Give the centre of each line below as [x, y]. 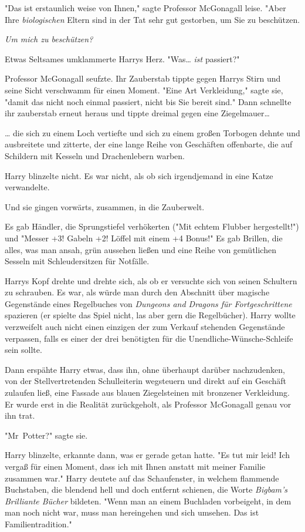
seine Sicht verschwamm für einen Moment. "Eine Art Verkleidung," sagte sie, [144, 90]
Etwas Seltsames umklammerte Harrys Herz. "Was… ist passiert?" [122, 58]
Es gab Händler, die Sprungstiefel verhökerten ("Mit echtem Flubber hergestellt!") [152, 226]
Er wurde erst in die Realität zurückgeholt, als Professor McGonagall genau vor [148, 404]
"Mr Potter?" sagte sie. [46, 435]
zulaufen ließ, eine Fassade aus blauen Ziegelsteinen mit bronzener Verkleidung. [147, 393]
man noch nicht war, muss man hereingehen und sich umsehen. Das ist [132, 512]
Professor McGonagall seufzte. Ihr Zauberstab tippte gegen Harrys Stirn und [143, 78]
